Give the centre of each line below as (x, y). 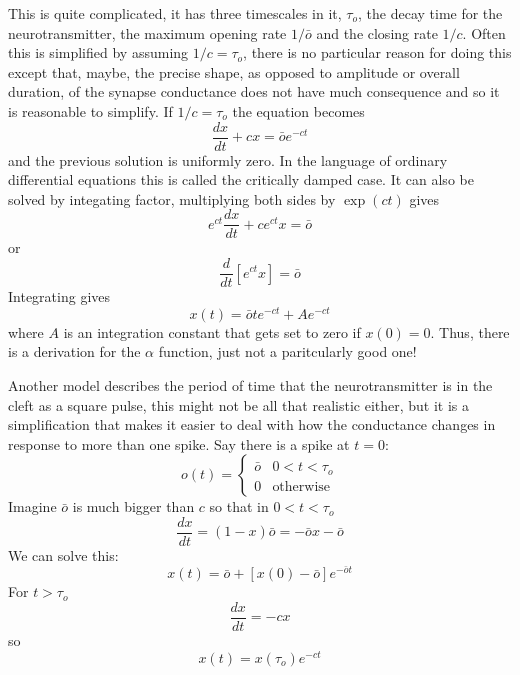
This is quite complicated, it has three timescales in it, (175, 13)
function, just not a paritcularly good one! (287, 351)
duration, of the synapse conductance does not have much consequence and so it (254, 91)
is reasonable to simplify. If (90, 110)
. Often (484, 32)
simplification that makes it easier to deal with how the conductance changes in (252, 424)
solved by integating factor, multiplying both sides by (172, 198)
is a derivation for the (74, 351)
